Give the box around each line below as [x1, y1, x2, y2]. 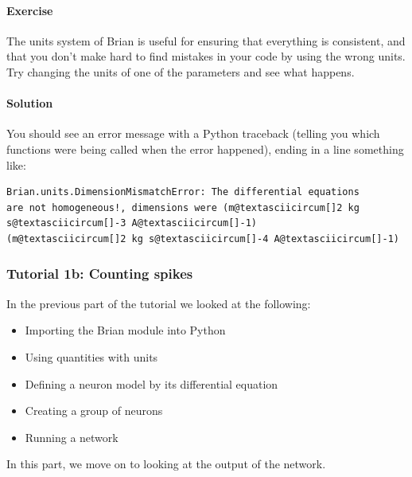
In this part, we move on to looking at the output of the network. [6, 455, 326, 472]
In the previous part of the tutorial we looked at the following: [6, 295, 311, 311]
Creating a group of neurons [25, 402, 163, 419]
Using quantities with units [25, 348, 158, 365]
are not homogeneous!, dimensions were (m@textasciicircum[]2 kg [6, 201, 360, 213]
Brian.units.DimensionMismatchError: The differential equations [6, 186, 360, 198]
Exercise [6, 2, 53, 18]
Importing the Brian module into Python [25, 322, 226, 338]
